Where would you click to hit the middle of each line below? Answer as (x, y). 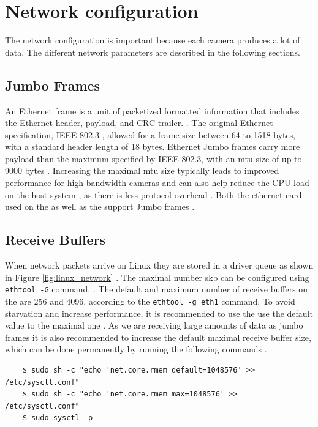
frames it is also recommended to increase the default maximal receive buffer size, (158, 337)
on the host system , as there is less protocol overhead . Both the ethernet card (153, 194)
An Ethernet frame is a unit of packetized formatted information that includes (152, 110)
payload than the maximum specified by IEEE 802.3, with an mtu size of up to (153, 158)
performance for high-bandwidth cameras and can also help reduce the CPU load (157, 183)
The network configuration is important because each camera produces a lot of (153, 40)
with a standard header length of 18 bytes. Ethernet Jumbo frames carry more (153, 147)
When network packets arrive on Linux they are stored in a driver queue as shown (159, 265)
